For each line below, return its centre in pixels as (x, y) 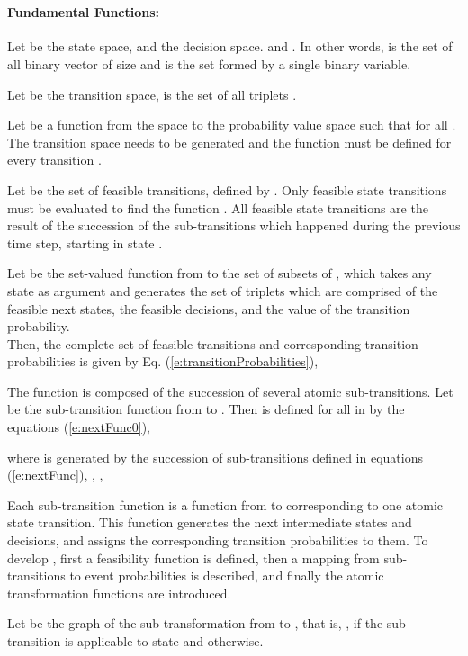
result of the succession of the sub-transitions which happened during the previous (234, 225)
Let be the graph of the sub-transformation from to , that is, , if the (195, 623)
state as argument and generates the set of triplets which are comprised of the (223, 290)
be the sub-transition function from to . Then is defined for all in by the (206, 409)
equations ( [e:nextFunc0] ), (79, 427)
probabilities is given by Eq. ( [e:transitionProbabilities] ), (163, 361)
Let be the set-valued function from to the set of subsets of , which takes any (220, 273)
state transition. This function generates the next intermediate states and (210, 522)
